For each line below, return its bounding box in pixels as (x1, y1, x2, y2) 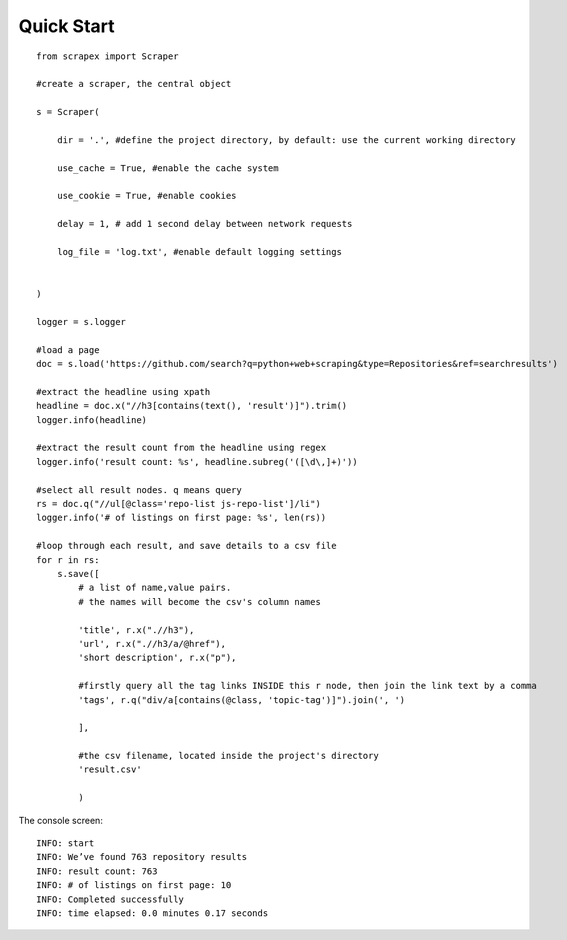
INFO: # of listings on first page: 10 (36, 880, 232, 891)
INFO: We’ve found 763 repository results (36, 851, 248, 863)
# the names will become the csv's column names (78, 596, 322, 607)
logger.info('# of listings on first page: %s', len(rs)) (36, 512, 327, 524)
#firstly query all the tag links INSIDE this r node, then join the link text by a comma (78, 680, 537, 692)
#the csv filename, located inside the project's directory (78, 750, 379, 762)
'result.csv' (78, 764, 142, 775)
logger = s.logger (36, 316, 127, 327)
